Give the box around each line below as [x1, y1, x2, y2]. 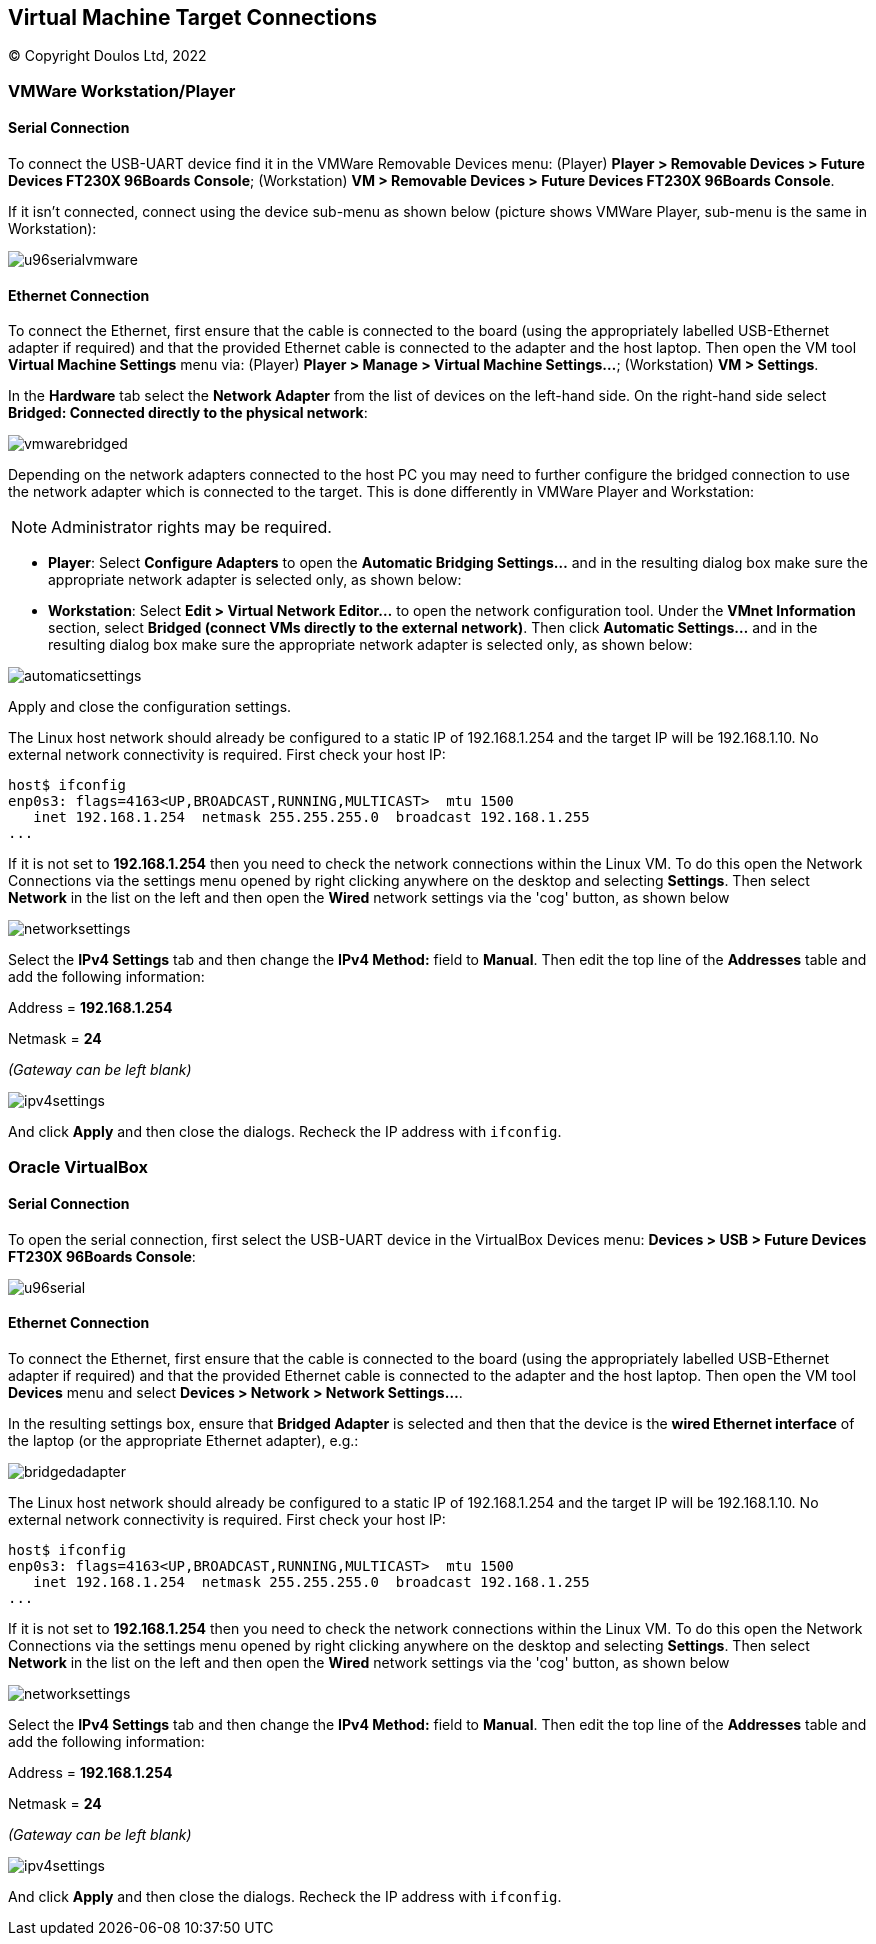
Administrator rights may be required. [51, 517, 332, 538]
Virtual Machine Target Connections [8, 5, 378, 30]
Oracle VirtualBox [8, 1156, 148, 1177]
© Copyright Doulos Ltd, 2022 [8, 47, 207, 65]
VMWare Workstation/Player [8, 80, 236, 101]
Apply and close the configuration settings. [8, 698, 292, 716]
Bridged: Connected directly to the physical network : [8, 404, 368, 422]
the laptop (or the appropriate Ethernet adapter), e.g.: [8, 1432, 359, 1450]
